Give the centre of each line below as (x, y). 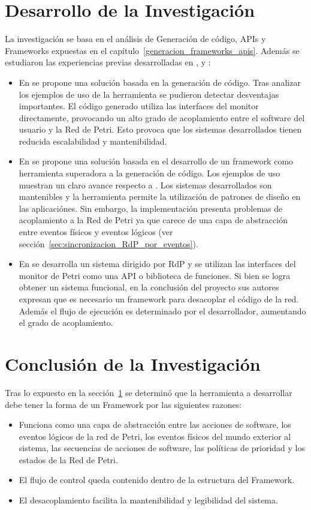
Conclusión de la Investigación (133, 363)
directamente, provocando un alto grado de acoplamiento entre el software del (162, 117)
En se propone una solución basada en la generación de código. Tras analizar (160, 82)
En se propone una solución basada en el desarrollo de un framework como (156, 161)
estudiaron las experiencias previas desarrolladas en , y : (108, 62)
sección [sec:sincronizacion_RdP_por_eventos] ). (108, 243)
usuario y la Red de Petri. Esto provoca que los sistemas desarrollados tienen (160, 129)
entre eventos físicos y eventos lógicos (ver (96, 232)
